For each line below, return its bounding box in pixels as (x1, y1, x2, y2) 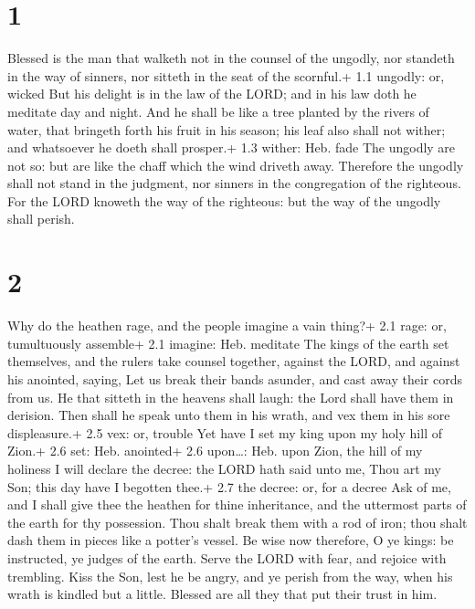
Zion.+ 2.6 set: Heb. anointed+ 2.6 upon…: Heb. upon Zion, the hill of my (7, 441, 423, 460)
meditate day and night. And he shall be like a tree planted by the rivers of (7, 101, 429, 121)
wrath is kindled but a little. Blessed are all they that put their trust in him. (7, 584, 438, 604)
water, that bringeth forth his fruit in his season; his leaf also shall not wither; (7, 120, 446, 139)
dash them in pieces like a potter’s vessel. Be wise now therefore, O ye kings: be (7, 530, 454, 550)
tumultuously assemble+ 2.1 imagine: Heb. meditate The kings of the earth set (7, 333, 449, 352)
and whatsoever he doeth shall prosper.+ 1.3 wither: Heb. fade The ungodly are (7, 138, 456, 157)
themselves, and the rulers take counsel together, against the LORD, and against (7, 352, 460, 371)
